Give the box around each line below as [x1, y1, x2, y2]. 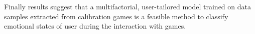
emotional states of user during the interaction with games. [4, 21, 186, 31]
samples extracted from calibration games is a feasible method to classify [4, 11, 228, 21]
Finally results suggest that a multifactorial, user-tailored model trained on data [4, 1, 251, 11]
